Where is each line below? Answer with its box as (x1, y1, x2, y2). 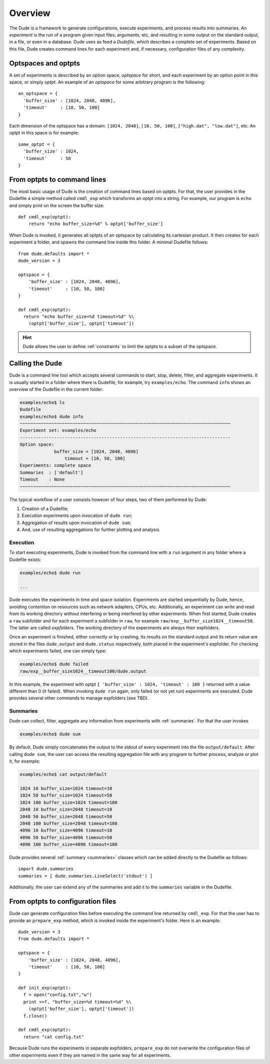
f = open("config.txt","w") (23, 992, 92, 997)
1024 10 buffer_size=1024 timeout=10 (19, 785, 112, 791)
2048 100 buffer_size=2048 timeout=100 (19, 820, 117, 826)
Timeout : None (19, 476, 65, 482)
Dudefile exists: (9, 556, 41, 562)
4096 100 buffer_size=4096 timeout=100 (19, 841, 117, 847)
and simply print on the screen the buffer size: (9, 202, 104, 208)
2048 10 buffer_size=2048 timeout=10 (19, 806, 112, 812)
